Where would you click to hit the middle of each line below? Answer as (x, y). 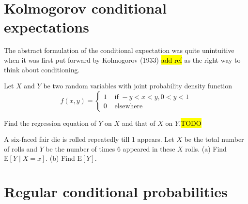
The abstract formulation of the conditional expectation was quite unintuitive (119, 50)
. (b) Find (60, 158)
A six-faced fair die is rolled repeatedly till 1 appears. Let (89, 139)
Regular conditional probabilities (116, 192)
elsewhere (129, 106)
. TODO (190, 123)
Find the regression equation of (50, 123)
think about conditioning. (42, 69)
